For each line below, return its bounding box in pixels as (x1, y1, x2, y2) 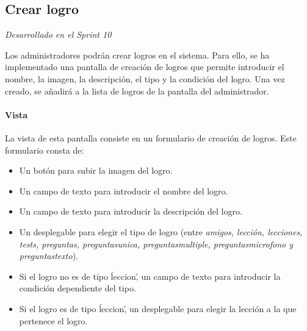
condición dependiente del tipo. (19, 282, 136, 294)
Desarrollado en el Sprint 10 (5, 28, 112, 41)
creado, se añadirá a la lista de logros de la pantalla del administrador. (5, 84, 269, 97)
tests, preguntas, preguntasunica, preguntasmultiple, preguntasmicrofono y (19, 237, 294, 250)
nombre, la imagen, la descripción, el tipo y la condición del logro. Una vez (5, 72, 285, 85)
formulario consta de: (5, 143, 84, 156)
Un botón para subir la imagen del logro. (19, 164, 173, 177)
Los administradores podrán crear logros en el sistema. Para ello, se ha (5, 48, 270, 61)
